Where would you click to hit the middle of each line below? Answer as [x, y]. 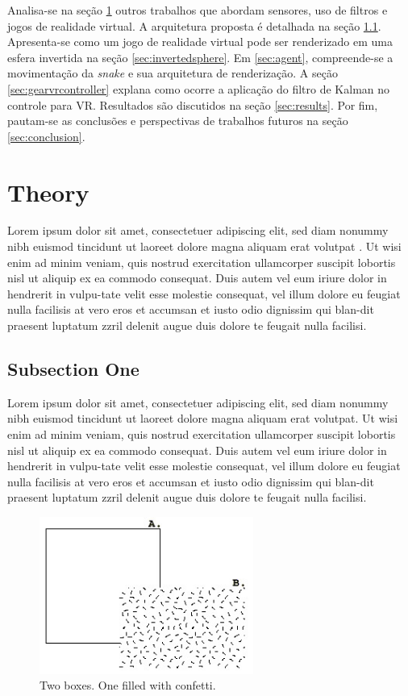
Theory [48, 192]
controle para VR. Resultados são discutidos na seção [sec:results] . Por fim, [193, 104]
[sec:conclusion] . [46, 136]
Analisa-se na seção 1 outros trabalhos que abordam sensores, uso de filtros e [198, 10]
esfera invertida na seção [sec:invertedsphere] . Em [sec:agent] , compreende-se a [200, 57]
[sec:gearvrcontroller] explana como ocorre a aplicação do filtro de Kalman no [199, 88]
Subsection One [73, 369]
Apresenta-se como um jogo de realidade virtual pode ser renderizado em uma [200, 42]
